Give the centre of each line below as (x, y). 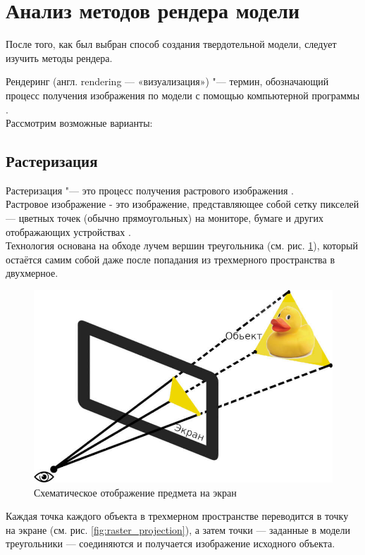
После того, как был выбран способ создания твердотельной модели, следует (171, 44)
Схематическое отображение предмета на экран (135, 492)
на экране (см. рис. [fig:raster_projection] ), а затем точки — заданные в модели (178, 529)
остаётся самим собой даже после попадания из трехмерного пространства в (171, 259)
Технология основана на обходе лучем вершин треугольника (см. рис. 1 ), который (182, 245)
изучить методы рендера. (59, 57)
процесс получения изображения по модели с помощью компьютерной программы (183, 95)
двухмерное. (32, 273)
